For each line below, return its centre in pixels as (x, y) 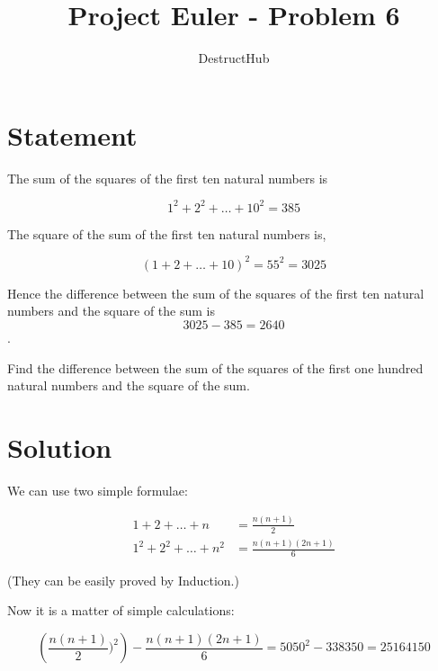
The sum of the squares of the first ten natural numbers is (168, 178)
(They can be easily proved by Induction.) (123, 580)
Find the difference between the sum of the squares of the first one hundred (215, 367)
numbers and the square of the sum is (111, 311)
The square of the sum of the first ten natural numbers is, (167, 233)
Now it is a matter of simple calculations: (121, 610)
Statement (72, 134)
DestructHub (234, 58)
